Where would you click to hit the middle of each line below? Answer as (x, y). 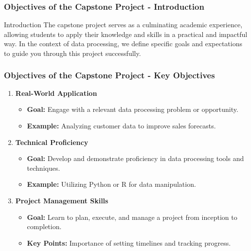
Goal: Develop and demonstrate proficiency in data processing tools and (135, 158)
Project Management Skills (62, 200)
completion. (44, 226)
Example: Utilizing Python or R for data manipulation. (111, 184)
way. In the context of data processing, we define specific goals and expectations (123, 44)
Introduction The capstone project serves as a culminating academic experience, (123, 25)
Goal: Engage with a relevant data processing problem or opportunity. (133, 109)
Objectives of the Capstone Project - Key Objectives (109, 75)
